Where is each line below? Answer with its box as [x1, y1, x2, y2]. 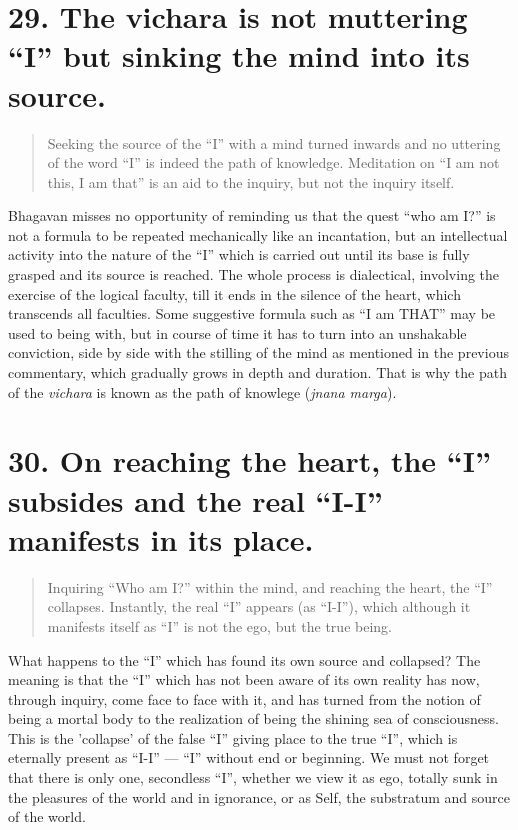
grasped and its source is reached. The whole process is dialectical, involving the [8, 264, 500, 285]
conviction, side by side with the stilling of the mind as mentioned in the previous [8, 342, 509, 363]
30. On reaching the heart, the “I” [8, 440, 492, 481]
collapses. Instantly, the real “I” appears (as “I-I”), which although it [47, 596, 471, 617]
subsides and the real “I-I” [8, 479, 383, 520]
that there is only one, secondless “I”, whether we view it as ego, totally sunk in [8, 767, 498, 788]
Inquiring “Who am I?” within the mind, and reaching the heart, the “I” [47, 576, 493, 597]
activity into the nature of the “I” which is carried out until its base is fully [8, 244, 470, 265]
